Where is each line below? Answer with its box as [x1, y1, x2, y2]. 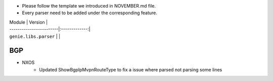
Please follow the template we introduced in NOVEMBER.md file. [22, 3, 156, 9]
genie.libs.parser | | [9, 33, 61, 39]
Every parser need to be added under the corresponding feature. [22, 10, 158, 16]
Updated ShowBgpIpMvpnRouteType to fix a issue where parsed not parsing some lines [39, 66, 222, 72]
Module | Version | [9, 19, 48, 25]
